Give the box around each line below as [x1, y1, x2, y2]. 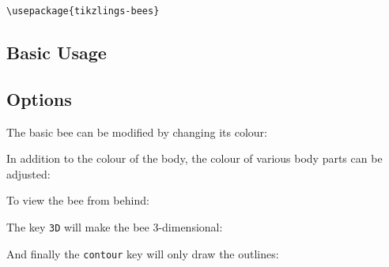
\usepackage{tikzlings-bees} [6, 6, 160, 17]
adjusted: [6, 165, 51, 182]
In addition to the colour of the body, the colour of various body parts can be [6, 150, 383, 167]
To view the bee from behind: [6, 192, 149, 209]
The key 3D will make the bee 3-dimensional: [6, 219, 223, 235]
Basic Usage [6, 40, 107, 65]
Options [6, 86, 72, 111]
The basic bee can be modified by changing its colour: [6, 123, 267, 140]
